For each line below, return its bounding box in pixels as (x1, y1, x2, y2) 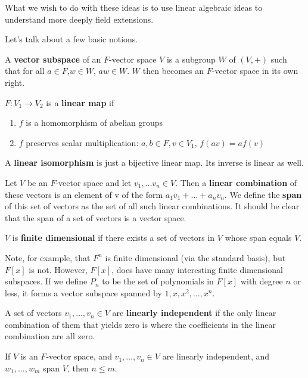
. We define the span (224, 188, 302, 200)
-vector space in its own (211, 64, 298, 77)
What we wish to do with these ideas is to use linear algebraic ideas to (5, 1, 263, 13)
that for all (5, 64, 45, 77)
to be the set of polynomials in (102, 275, 214, 287)
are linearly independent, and (162, 350, 270, 362)
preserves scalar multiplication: (26, 136, 139, 148)
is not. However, (29, 263, 88, 275)
